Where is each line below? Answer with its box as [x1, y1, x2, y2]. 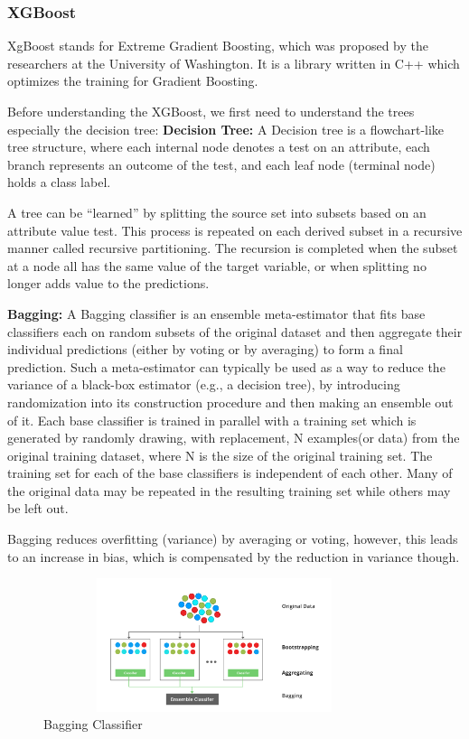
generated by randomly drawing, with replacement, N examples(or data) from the [7, 428, 460, 447]
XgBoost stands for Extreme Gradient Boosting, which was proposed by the [7, 36, 429, 55]
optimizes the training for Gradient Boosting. [7, 71, 258, 90]
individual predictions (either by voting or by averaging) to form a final [7, 340, 403, 359]
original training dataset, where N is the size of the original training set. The [7, 445, 433, 464]
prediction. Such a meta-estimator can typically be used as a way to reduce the [7, 357, 446, 376]
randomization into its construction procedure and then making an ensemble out [7, 392, 454, 411]
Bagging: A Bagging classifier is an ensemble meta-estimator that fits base [7, 304, 426, 323]
